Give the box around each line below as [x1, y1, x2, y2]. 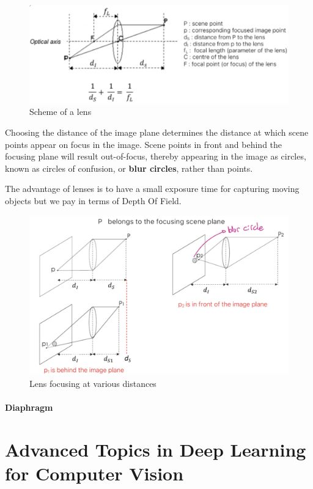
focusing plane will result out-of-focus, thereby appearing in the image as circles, [5, 150, 306, 163]
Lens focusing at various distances [29, 377, 156, 389]
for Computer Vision [5, 460, 184, 485]
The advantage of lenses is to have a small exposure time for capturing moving [5, 182, 300, 195]
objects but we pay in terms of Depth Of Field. [5, 194, 182, 207]
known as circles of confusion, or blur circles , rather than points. [5, 161, 253, 174]
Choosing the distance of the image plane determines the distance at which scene [5, 126, 309, 138]
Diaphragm [5, 400, 53, 413]
